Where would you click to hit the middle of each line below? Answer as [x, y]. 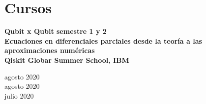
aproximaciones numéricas [50, 50]
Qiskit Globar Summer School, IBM [67, 60]
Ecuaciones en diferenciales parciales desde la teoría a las [103, 40]
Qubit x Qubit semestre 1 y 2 [56, 31]
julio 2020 [19, 95]
